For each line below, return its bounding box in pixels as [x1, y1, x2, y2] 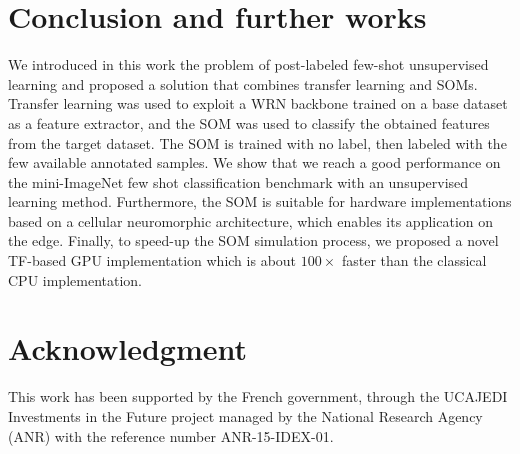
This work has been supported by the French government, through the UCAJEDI [8, 386, 508, 407]
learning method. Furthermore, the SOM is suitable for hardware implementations [8, 191, 512, 212]
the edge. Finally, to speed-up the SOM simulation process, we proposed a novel [8, 230, 499, 251]
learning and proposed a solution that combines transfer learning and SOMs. [8, 73, 478, 94]
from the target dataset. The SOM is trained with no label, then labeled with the [8, 132, 507, 153]
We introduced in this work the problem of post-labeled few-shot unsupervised [8, 54, 489, 75]
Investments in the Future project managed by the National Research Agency [8, 405, 483, 426]
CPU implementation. [8, 269, 142, 290]
